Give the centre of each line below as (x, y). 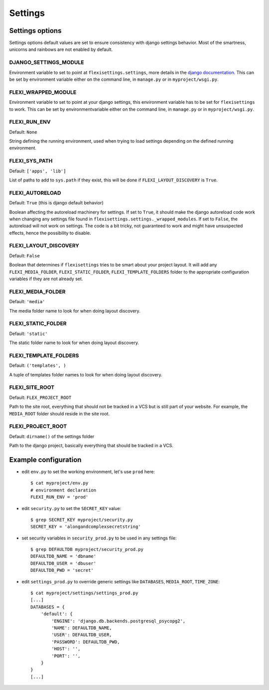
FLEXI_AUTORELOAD (35, 193)
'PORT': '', (66, 656)
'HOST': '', (66, 649)
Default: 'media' (27, 302)
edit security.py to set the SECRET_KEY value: (71, 508)
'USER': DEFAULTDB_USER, (82, 635)
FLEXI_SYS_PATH (31, 161)
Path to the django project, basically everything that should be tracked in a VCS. (91, 446)
